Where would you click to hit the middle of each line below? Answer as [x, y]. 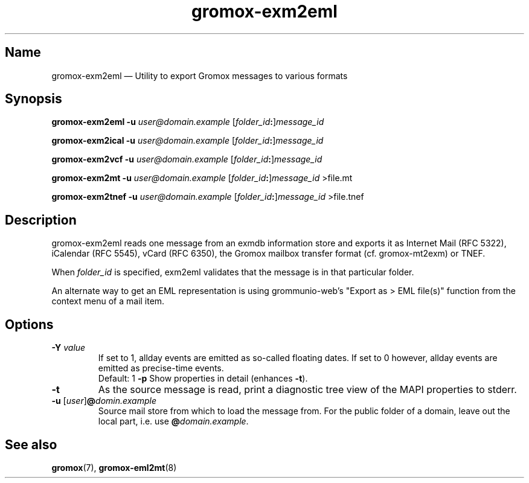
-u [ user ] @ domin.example [104, 401]
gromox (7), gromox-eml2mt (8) [114, 467]
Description [41, 220]
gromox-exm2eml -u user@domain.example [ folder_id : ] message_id [188, 122]
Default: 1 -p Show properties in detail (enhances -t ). [203, 379]
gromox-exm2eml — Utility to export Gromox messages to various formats [200, 75]
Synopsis [34, 99]
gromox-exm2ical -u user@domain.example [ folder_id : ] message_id [188, 141]
